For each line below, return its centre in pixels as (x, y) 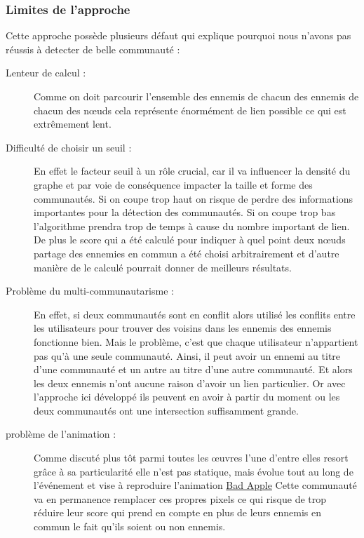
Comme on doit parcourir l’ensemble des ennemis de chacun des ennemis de (196, 96)
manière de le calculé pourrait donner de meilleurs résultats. (163, 267)
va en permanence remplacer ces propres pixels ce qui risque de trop (180, 498)
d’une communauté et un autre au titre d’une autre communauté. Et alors (193, 369)
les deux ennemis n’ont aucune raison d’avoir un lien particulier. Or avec (190, 383)
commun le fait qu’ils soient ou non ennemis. (130, 526)
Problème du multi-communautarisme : (90, 291)
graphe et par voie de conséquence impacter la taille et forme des (173, 184)
